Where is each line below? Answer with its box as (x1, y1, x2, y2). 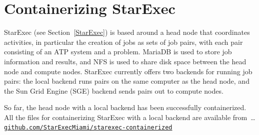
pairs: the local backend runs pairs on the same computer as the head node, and (4, 76, 249, 86)
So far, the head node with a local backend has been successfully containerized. (4, 102, 246, 113)
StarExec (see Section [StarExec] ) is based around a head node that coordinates (4, 27, 250, 37)
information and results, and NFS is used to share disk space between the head (4, 56, 246, 66)
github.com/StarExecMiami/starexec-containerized (4, 124, 172, 132)
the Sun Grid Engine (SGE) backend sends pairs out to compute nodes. (4, 85, 223, 96)
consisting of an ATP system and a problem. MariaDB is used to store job (4, 46, 232, 57)
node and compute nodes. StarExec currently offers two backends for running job (4, 66, 252, 76)
